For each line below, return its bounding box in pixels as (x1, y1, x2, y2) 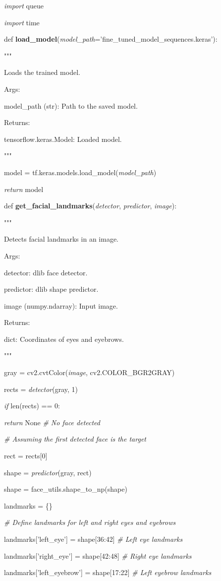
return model (4, 184, 44, 194)
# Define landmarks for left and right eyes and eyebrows (4, 517, 176, 527)
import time (4, 17, 40, 27)
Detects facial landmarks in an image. (4, 234, 118, 244)
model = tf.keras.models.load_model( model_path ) (4, 167, 157, 177)
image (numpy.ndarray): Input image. (4, 300, 118, 311)
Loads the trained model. (4, 67, 80, 77)
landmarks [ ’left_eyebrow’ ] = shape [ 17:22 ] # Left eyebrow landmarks (4, 567, 212, 578)
